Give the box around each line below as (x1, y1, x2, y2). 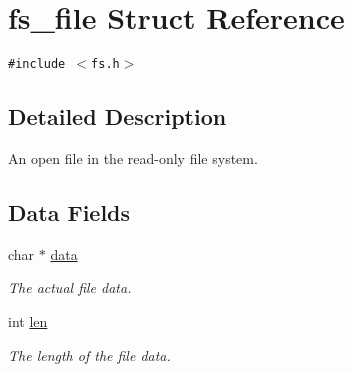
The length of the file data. (8, 344, 171, 365)
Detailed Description (8, 101, 227, 132)
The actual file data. (8, 277, 132, 298)
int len (8, 310, 48, 331)
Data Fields (8, 196, 131, 227)
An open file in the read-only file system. (8, 147, 258, 168)
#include (8, 57, 66, 72)
